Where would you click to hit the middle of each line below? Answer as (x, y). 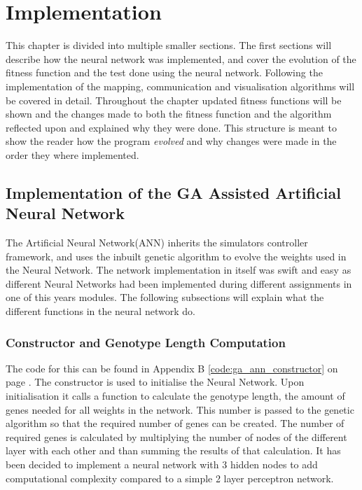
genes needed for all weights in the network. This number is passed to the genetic (180, 409)
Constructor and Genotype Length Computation (146, 342)
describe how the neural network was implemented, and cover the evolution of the (181, 58)
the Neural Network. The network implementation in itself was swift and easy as (179, 270)
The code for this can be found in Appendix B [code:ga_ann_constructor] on (172, 368)
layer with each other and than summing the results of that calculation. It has (173, 450)
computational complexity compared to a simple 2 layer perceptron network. (170, 478)
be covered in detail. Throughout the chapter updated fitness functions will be (174, 100)
